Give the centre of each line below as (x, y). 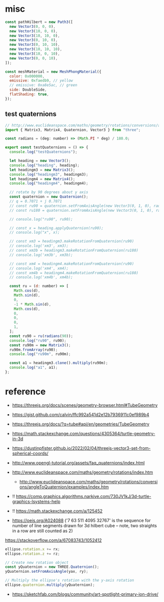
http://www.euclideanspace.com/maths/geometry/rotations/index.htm (82, 472)
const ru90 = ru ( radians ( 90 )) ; (41, 336)
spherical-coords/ (30, 453)
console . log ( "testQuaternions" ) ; (43, 152)
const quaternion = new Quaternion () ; (49, 197)
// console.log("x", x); (35, 233)
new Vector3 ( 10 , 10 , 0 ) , (35, 36)
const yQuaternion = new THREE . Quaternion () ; (52, 567)
